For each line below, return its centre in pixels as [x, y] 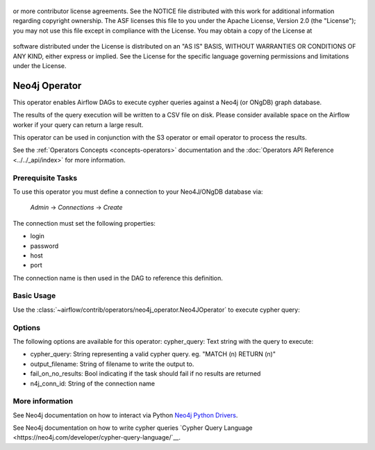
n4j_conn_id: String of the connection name [93, 383]
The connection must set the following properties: [84, 223]
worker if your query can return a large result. [78, 124]
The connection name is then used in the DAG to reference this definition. [118, 278]
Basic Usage [34, 296]
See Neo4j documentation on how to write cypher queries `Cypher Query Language [133, 428]
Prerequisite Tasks [45, 178]
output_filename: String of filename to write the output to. [112, 364]
